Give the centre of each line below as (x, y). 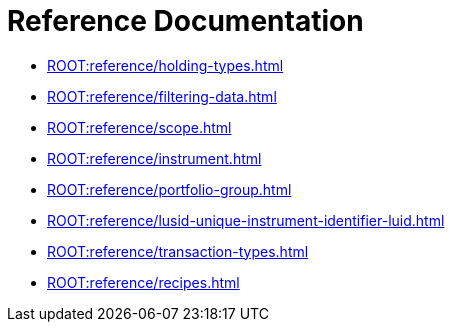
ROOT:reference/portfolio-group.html (169, 189)
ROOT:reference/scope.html (139, 127)
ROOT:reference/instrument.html (154, 158)
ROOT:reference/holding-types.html (165, 65)
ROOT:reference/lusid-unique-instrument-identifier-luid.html (246, 220)
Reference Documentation (185, 21)
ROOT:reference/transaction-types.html (178, 251)
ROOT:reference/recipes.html (143, 282)
